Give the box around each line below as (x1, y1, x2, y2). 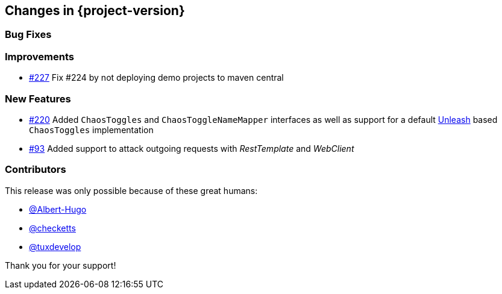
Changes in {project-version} (5, 3, 185, 18)
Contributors (5, 163, 66, 176)
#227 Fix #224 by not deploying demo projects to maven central (29, 72, 284, 83)
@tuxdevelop (29, 241, 81, 252)
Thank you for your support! (5, 260, 116, 271)
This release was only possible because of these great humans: (5, 185, 258, 196)
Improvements (5, 50, 74, 63)
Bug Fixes (5, 28, 52, 41)
